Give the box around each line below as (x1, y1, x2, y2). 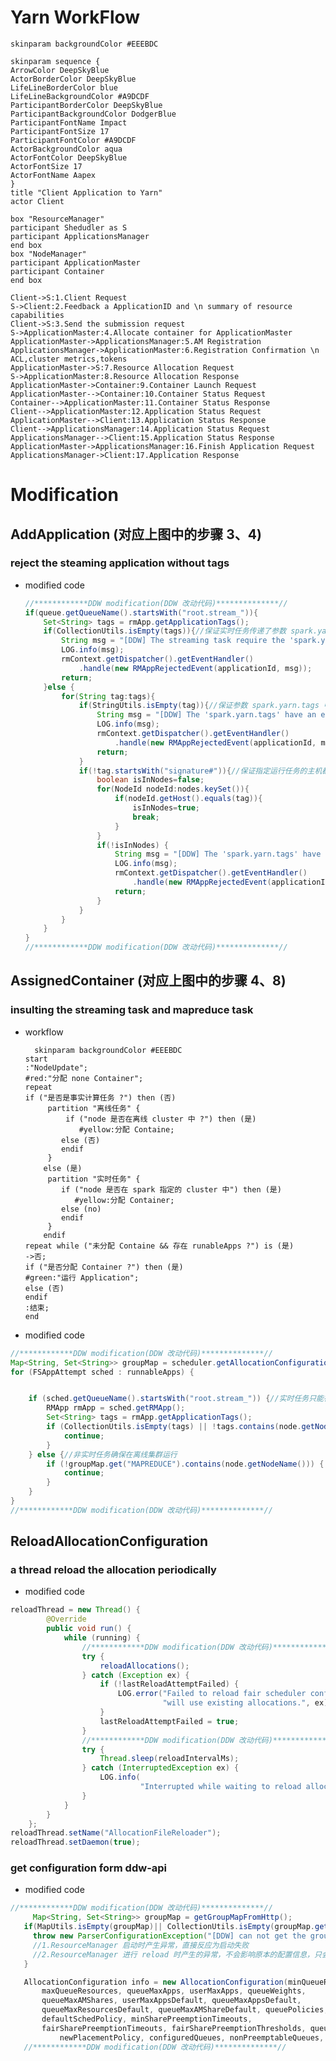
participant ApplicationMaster (10, 257, 141, 268)
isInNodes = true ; (132, 803, 201, 813)
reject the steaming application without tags (10, 556, 230, 570)
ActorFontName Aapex (10, 170, 97, 180)
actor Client (10, 196, 65, 206)
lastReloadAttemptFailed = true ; (99, 1716, 240, 1726)
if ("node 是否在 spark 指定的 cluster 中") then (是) (61, 1184, 282, 1195)
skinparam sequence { (10, 56, 101, 66)
